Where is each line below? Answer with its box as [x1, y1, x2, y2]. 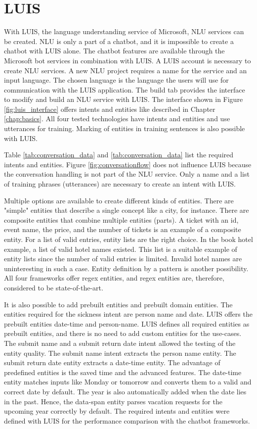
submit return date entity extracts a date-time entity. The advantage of [4, 357, 220, 368]
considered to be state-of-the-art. [4, 282, 103, 292]
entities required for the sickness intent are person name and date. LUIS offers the [4, 309, 253, 319]
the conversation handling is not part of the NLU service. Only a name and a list [4, 169, 250, 179]
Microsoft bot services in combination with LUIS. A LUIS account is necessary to [4, 55, 251, 65]
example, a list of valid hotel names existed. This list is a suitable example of [4, 243, 237, 254]
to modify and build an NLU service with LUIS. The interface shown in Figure [4, 94, 243, 104]
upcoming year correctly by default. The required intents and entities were [4, 406, 230, 416]
